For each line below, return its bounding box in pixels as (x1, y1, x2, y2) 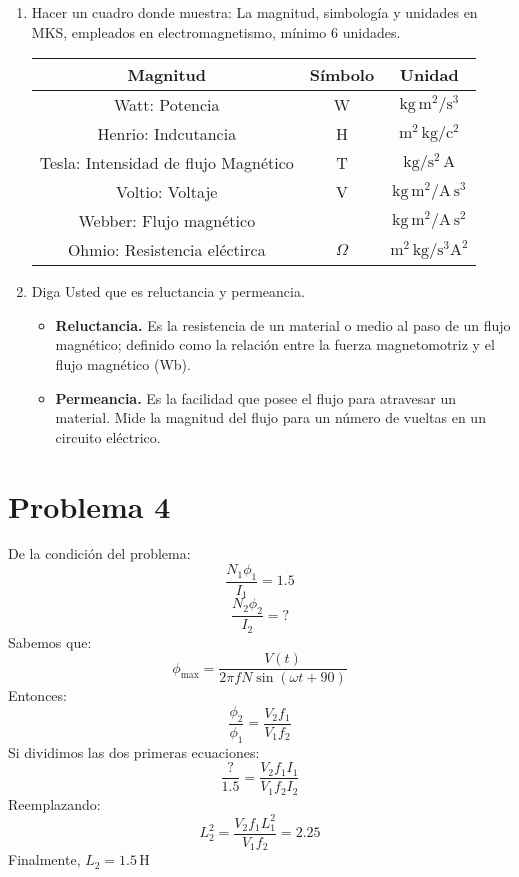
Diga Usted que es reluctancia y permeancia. (31, 281, 305, 302)
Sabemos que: (8, 631, 92, 652)
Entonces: (8, 685, 67, 706)
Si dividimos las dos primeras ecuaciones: (8, 741, 260, 762)
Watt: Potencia (113, 93, 220, 117)
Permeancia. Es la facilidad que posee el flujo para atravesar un (55, 387, 457, 408)
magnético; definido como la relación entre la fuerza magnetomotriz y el (55, 334, 495, 355)
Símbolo (309, 63, 375, 87)
